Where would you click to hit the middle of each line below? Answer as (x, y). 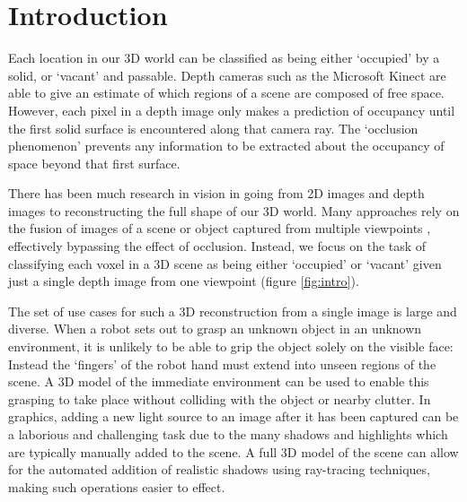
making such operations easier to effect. (117, 486)
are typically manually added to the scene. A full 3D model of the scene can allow (233, 451)
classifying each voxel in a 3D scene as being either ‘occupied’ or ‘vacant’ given (225, 263)
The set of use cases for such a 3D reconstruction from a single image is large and (233, 311)
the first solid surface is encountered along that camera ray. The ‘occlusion (213, 128)
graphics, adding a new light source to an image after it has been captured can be (233, 416)
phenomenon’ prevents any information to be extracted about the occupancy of (226, 146)
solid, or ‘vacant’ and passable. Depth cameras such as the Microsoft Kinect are (227, 75)
